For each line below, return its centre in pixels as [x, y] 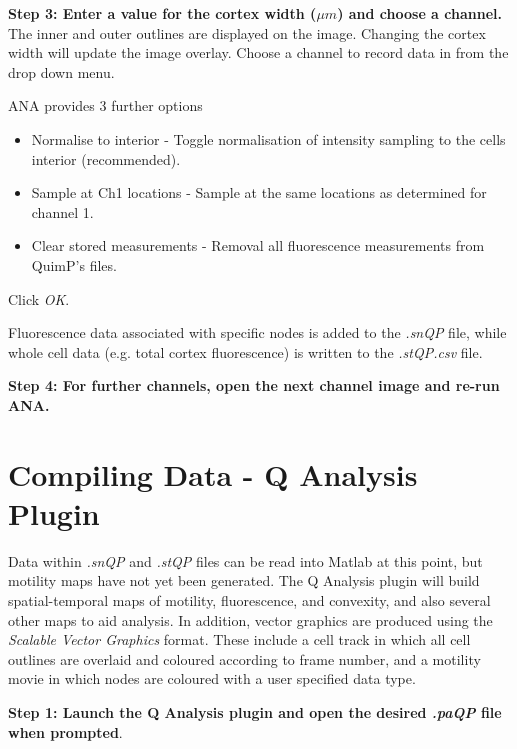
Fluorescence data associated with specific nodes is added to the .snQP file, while [257, 332]
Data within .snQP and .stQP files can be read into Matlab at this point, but [245, 560]
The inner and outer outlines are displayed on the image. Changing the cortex [247, 32]
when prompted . [65, 731]
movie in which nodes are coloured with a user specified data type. [212, 678]
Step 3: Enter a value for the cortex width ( [162, 13]
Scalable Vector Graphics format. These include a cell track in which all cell [239, 639]
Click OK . [39, 298]
